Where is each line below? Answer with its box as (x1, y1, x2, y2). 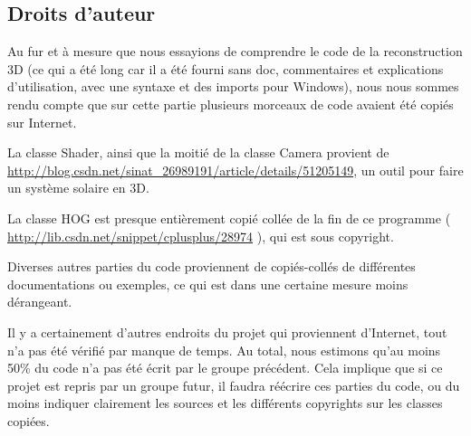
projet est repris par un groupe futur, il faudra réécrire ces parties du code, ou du (7, 375, 460, 394)
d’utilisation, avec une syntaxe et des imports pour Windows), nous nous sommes (7, 77, 459, 96)
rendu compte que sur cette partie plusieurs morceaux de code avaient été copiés (7, 94, 454, 113)
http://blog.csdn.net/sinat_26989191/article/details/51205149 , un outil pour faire (7, 160, 464, 179)
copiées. (7, 411, 50, 430)
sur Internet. (7, 112, 77, 131)
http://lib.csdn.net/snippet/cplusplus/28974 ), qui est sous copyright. (7, 226, 394, 245)
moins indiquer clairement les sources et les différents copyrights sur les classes (7, 393, 443, 412)
